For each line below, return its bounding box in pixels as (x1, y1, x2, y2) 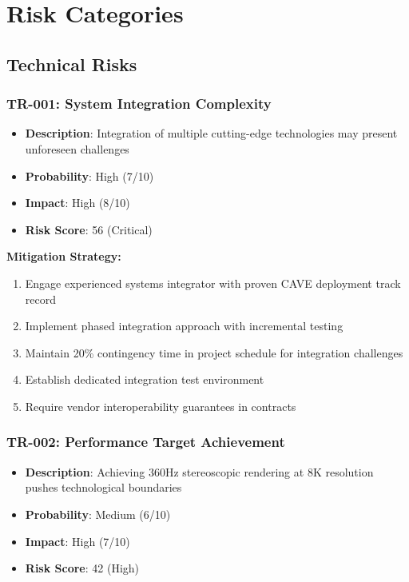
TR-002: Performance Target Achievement (6, 432, 285, 452)
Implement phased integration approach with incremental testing (25, 317, 343, 334)
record (25, 290, 56, 307)
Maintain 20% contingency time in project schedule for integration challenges (25, 344, 403, 361)
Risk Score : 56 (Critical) (25, 221, 153, 237)
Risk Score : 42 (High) (25, 560, 140, 576)
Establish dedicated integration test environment (25, 371, 264, 388)
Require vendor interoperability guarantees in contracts (25, 397, 296, 414)
